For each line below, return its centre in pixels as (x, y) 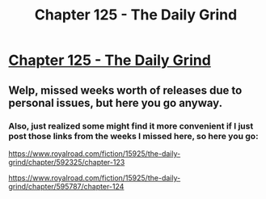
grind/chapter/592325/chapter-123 (67, 162)
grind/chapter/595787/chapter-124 (66, 186)
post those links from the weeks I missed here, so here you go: (133, 136)
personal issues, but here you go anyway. (116, 103)
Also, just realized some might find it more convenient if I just (131, 125)
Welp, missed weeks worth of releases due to (125, 90)
